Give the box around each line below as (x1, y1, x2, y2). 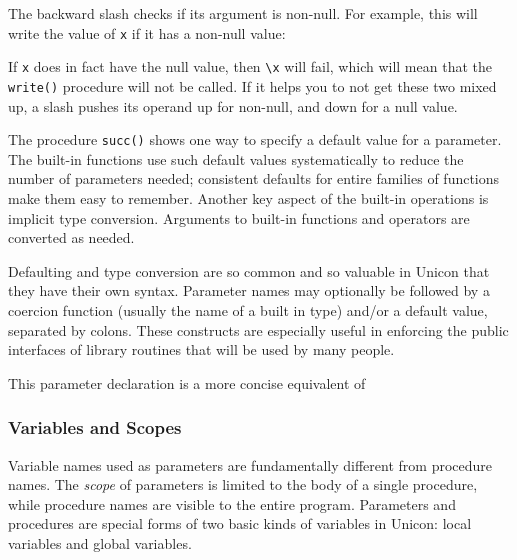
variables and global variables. (8, 532, 192, 553)
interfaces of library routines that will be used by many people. (8, 339, 395, 360)
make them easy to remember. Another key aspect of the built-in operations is (8, 188, 489, 208)
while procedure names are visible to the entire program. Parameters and (8, 493, 456, 514)
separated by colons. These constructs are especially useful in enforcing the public (8, 319, 509, 340)
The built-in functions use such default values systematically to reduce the (8, 148, 464, 169)
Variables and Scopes (8, 415, 182, 440)
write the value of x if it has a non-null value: (8, 22, 286, 43)
